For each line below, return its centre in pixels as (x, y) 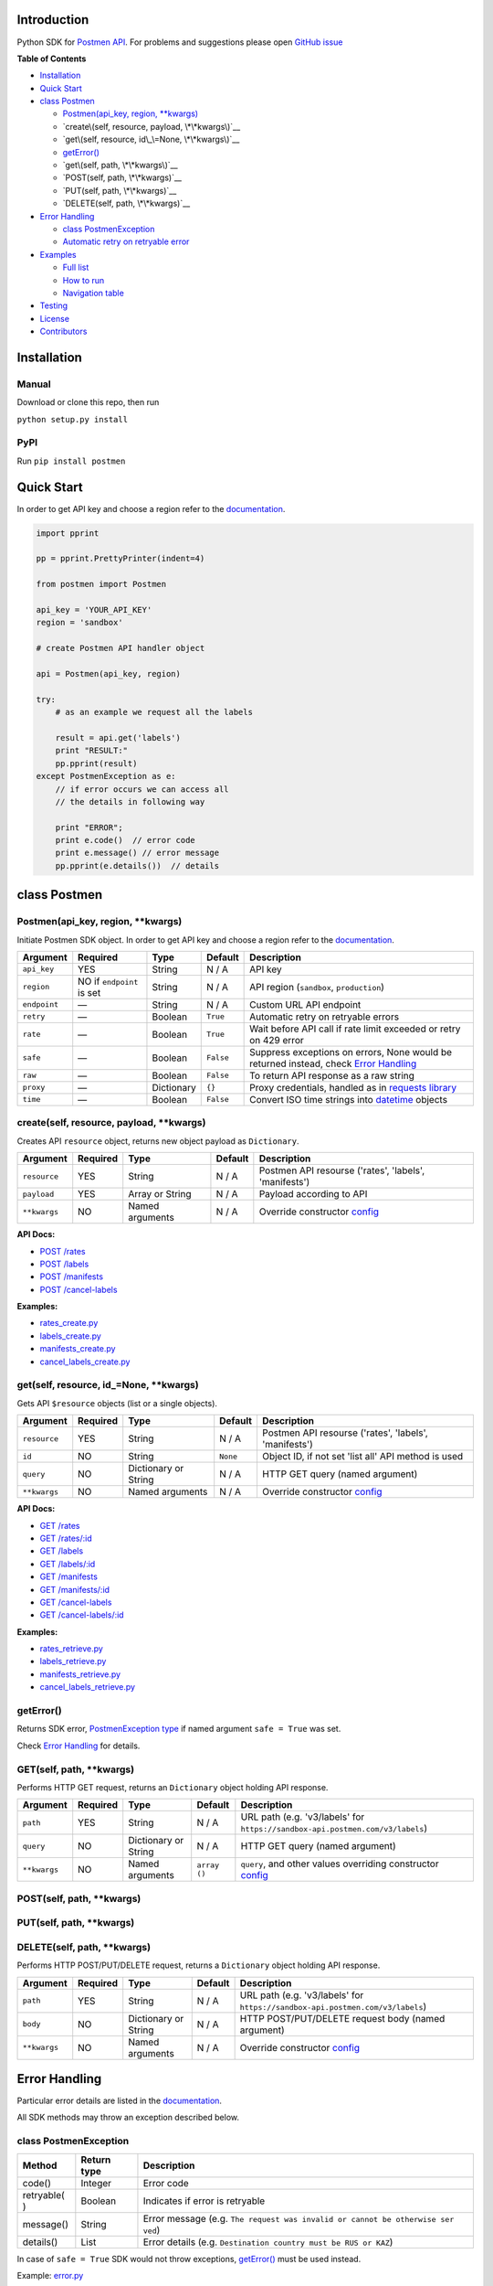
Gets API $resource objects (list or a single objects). (117, 1403)
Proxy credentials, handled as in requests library (353, 1087)
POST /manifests (72, 1277)
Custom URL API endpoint (305, 1004)
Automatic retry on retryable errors (325, 1017)
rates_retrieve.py (72, 1649)
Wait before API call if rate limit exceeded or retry (355, 1029)
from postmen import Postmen (101, 584)
